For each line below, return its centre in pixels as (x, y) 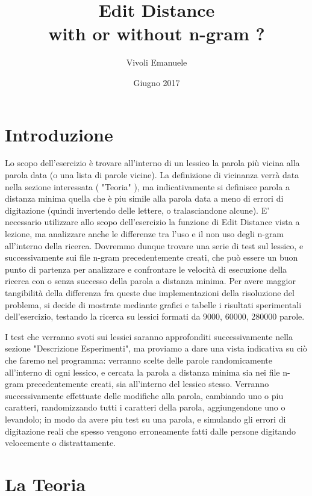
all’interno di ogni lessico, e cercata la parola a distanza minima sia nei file (142, 372)
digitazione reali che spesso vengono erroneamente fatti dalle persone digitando (151, 431)
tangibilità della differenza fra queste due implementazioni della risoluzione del (150, 292)
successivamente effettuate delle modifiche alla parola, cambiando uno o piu (144, 395)
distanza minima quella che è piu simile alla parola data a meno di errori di (144, 198)
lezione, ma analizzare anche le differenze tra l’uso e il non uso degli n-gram (145, 234)
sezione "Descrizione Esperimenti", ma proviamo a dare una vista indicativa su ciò (156, 348)
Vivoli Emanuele (157, 62)
